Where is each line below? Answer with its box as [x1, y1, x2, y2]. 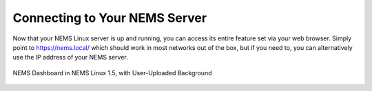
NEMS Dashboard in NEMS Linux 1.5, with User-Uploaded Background [12, 68, 212, 77]
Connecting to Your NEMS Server [12, 10, 207, 25]
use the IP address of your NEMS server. [12, 53, 129, 62]
